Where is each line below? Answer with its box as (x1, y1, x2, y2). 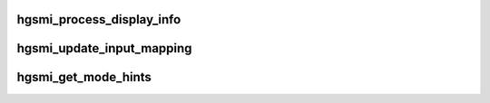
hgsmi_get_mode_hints (16, 70, 152, 85)
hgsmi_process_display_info (16, 12, 181, 27)
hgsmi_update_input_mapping (16, 41, 192, 56)
